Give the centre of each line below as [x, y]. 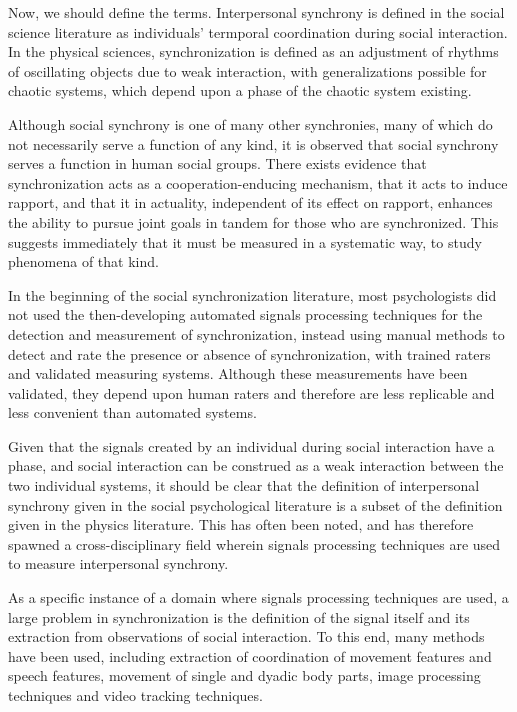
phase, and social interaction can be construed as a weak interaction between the [256, 465]
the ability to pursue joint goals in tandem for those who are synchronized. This [253, 221]
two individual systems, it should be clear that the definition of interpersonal [244, 485]
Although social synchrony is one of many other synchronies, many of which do [250, 123]
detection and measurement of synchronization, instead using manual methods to [256, 333]
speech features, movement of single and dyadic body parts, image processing [244, 675]
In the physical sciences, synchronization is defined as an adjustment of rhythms [253, 51]
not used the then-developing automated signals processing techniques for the [245, 314]
